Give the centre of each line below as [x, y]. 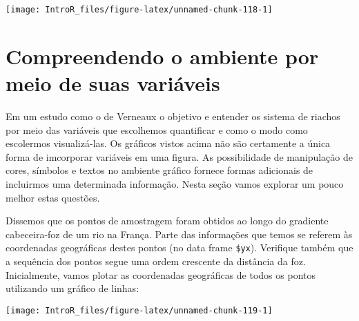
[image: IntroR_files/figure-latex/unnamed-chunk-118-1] [139, 10]
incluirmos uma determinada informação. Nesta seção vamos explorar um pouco [175, 183]
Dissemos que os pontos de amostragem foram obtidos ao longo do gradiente [167, 221]
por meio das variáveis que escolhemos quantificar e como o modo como [157, 129]
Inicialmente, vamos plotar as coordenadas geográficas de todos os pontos [161, 274]
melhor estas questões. [53, 197]
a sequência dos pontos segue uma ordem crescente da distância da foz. [156, 261]
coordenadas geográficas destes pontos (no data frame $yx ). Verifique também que [179, 247]
